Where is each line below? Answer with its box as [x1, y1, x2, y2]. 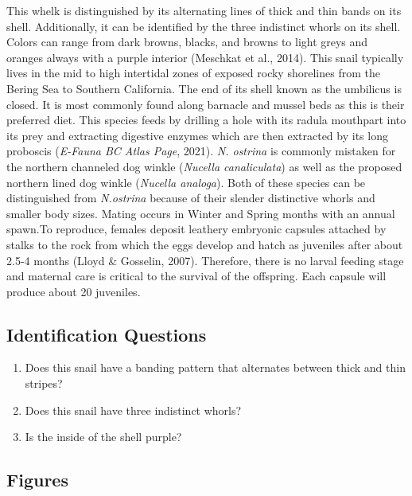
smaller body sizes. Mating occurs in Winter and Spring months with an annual [6, 205, 395, 221]
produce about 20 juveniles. [6, 283, 141, 299]
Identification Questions [6, 322, 207, 346]
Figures [6, 467, 68, 492]
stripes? [25, 375, 63, 392]
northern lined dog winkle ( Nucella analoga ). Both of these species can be [6, 174, 366, 190]
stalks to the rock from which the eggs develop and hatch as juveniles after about [6, 236, 403, 252]
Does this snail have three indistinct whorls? [25, 401, 242, 418]
